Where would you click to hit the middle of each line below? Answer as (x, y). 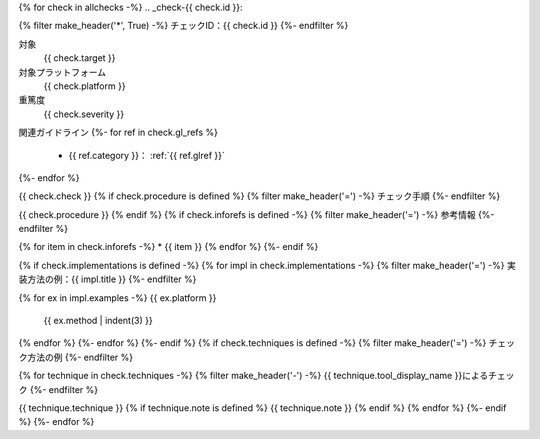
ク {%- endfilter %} (58, 389)
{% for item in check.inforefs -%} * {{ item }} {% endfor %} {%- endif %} (168, 247)
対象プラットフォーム (62, 72)
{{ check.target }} (79, 58)
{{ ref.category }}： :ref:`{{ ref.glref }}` (146, 155)
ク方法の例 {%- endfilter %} (76, 357)
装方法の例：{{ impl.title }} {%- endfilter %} (107, 279)
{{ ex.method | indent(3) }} (98, 321)
